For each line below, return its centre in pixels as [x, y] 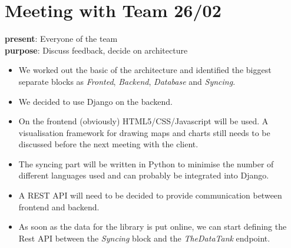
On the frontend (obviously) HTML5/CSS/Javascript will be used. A [143, 121]
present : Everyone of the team [61, 39]
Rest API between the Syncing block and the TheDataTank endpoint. [144, 238]
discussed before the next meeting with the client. [108, 144]
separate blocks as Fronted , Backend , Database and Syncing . [127, 81]
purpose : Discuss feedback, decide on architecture [96, 50]
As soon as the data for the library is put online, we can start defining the [153, 226]
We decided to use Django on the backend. [96, 101]
